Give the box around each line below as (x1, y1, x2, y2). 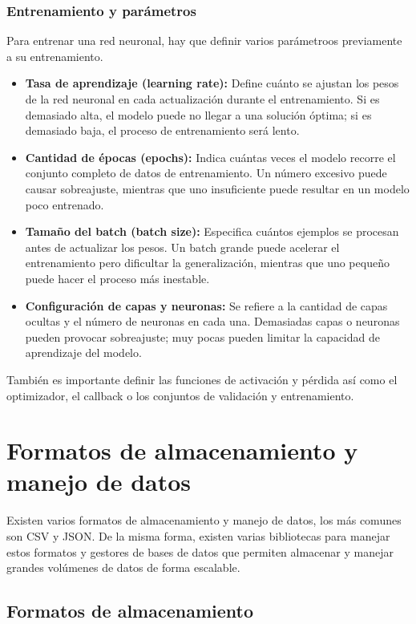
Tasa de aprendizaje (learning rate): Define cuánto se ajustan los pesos (25, 75, 399, 91)
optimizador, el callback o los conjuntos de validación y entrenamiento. (6, 387, 354, 403)
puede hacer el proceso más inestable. (25, 269, 210, 286)
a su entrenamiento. (6, 47, 103, 64)
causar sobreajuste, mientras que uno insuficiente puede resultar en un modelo (25, 180, 410, 197)
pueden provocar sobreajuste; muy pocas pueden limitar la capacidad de (25, 328, 380, 345)
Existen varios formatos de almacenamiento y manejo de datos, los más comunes (6, 512, 402, 529)
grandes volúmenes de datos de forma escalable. (6, 559, 240, 576)
